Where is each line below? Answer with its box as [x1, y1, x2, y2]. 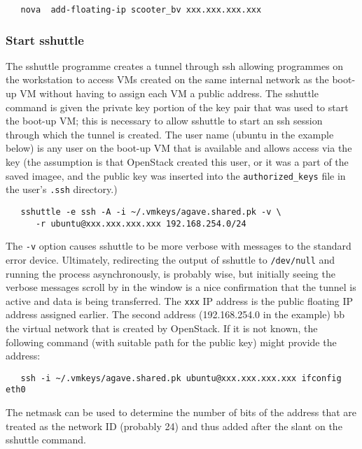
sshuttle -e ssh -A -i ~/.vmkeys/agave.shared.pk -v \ [20, 206, 281, 217]
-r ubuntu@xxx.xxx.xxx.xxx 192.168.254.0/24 [35, 218, 246, 229]
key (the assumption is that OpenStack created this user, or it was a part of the [6, 155, 349, 169]
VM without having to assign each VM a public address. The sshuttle [20, 86, 319, 101]
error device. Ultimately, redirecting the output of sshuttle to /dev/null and [6, 252, 335, 266]
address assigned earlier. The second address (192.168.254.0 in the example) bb [6, 307, 345, 322]
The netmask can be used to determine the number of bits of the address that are [6, 405, 357, 420]
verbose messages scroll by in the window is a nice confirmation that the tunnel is [6, 280, 356, 294]
